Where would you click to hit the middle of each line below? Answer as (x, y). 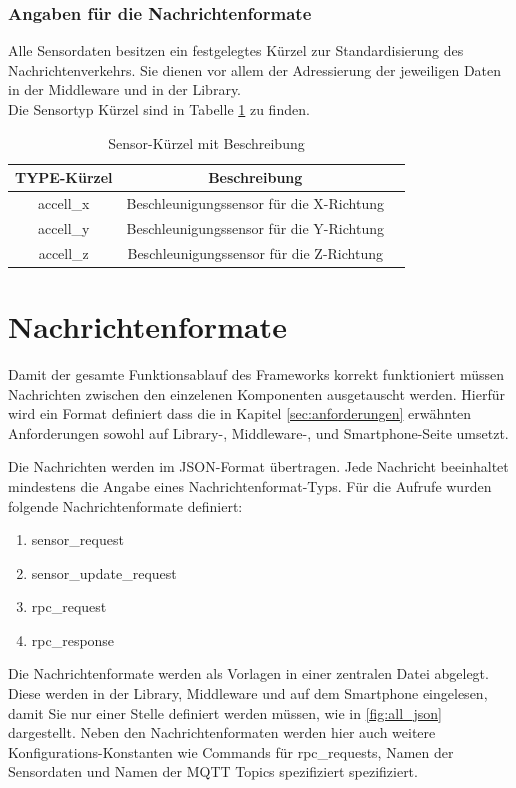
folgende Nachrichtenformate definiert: (125, 505)
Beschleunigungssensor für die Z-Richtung (255, 252)
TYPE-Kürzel (64, 177)
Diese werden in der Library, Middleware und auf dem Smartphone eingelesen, (248, 693)
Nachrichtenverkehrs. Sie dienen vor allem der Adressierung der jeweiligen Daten (255, 69)
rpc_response (73, 639)
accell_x (64, 203)
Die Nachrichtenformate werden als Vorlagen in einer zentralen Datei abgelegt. (248, 673)
